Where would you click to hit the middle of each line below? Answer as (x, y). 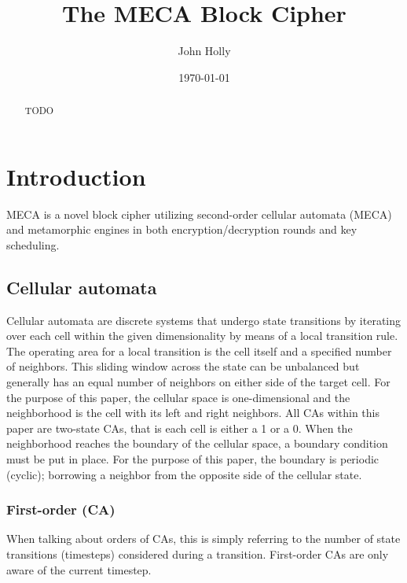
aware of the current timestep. (79, 569)
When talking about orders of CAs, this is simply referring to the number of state (203, 539)
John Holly (204, 51)
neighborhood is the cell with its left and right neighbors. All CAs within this (193, 413)
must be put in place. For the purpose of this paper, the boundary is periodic (193, 459)
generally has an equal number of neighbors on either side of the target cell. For (198, 382)
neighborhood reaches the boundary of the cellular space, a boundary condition (197, 443)
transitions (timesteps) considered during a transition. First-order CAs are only (198, 554)
